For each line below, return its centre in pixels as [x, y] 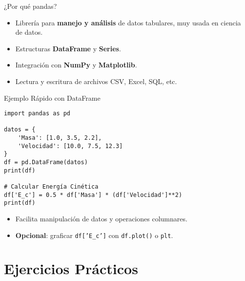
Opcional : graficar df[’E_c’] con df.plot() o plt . [94, 235]
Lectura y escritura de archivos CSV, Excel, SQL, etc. [96, 81]
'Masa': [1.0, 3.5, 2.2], [60, 138]
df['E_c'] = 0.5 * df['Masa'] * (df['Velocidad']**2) [93, 195]
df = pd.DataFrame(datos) [46, 162]
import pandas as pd [37, 114]
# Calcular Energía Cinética [51, 187]
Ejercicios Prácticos [71, 269]
